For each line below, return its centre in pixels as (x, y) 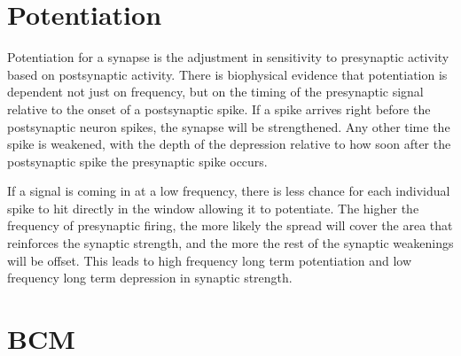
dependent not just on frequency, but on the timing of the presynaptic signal (215, 92)
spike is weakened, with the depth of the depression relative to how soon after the (229, 144)
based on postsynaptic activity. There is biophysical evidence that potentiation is (227, 74)
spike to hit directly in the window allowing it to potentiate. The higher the (213, 208)
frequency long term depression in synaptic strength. (150, 278)
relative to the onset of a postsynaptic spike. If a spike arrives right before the (219, 108)
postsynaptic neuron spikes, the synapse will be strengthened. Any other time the (229, 126)
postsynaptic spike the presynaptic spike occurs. (137, 161)
